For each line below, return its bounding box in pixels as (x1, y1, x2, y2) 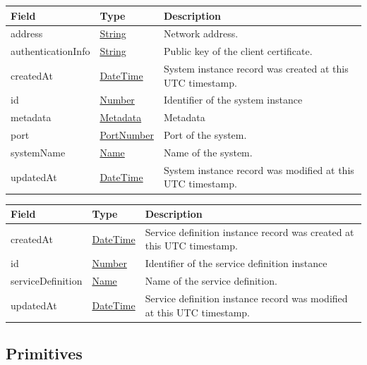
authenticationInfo (11, 44, 90, 58)
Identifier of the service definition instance (145, 256, 327, 271)
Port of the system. (163, 128, 247, 142)
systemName (11, 145, 66, 159)
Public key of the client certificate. (163, 44, 313, 58)
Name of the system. (163, 145, 253, 159)
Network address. (163, 26, 239, 41)
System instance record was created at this (163, 61, 349, 76)
